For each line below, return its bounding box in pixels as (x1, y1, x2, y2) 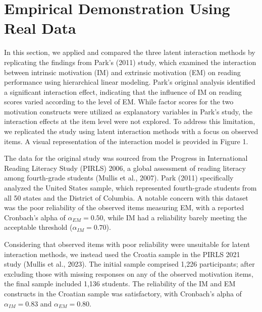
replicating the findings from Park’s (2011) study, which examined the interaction (4, 56, 256, 67)
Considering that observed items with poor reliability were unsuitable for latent (4, 239, 250, 249)
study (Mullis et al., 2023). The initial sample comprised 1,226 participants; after (4, 259, 255, 269)
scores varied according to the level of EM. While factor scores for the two (4, 96, 234, 107)
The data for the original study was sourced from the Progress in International (4, 153, 248, 163)
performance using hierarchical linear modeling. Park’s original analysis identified (4, 77, 255, 87)
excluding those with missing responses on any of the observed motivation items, (4, 268, 253, 279)
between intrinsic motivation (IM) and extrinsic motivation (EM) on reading (4, 67, 241, 77)
